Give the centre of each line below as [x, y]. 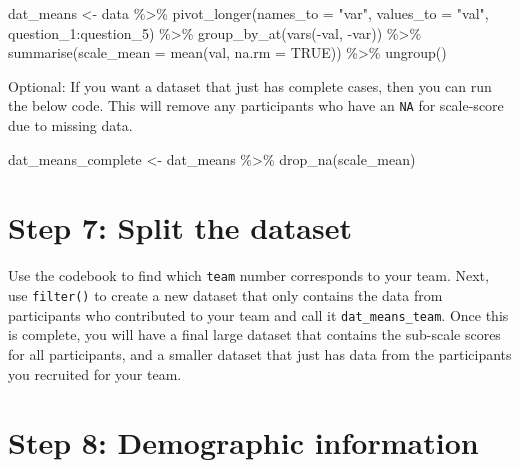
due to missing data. [70, 125]
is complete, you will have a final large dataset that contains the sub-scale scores [254, 334]
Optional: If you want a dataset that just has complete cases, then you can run [250, 85]
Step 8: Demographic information [243, 442]
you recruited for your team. [95, 373]
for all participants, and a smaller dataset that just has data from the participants [260, 353]
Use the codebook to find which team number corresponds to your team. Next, [248, 275]
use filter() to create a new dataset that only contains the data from [225, 295]
